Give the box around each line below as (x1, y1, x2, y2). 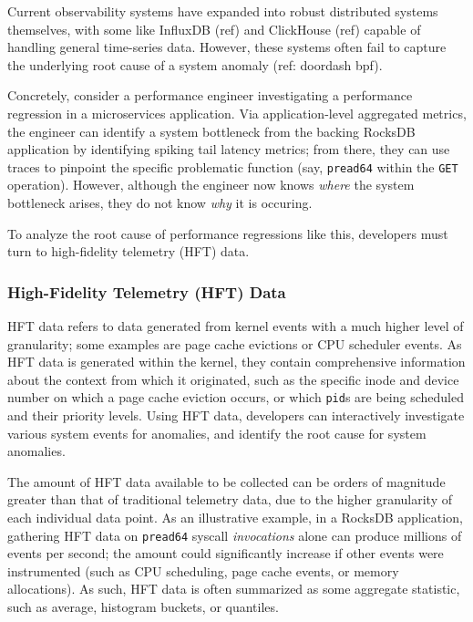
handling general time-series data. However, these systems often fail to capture (7, 37, 447, 57)
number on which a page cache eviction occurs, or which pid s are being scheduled (7, 388, 464, 407)
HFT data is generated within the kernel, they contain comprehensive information (7, 352, 466, 371)
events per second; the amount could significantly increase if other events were (7, 544, 444, 563)
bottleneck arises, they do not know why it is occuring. (7, 193, 313, 212)
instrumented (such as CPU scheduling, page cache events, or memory (7, 561, 399, 580)
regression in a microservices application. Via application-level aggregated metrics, (7, 103, 467, 122)
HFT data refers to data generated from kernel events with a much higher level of (7, 316, 464, 335)
